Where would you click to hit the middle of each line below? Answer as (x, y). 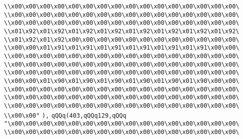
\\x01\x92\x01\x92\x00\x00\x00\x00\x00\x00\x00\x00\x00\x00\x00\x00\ (122, 39)
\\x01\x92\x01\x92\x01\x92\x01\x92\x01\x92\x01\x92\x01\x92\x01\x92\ (122, 31)
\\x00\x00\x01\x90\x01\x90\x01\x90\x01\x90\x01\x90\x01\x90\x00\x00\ (122, 81)
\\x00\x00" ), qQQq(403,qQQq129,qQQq (65, 115)
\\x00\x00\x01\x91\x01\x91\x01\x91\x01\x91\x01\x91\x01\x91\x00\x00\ (122, 48)
